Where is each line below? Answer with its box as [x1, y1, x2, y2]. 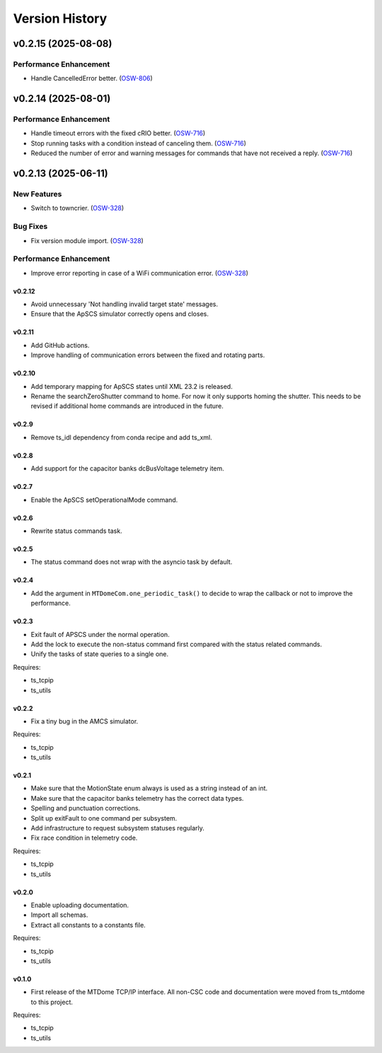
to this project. [30, 998, 74, 1006]
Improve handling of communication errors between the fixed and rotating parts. [30, 351, 265, 359]
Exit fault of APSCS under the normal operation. [30, 630, 170, 638]
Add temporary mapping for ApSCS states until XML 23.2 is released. [30, 382, 233, 390]
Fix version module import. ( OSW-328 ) [30, 236, 144, 244]
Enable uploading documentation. [30, 901, 129, 909]
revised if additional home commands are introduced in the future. [30, 402, 224, 410]
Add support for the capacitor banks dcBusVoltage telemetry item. [30, 464, 224, 473]
